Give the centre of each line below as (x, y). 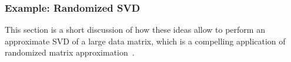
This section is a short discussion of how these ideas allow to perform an (135, 30)
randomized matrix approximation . (70, 52)
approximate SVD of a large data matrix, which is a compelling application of (145, 41)
